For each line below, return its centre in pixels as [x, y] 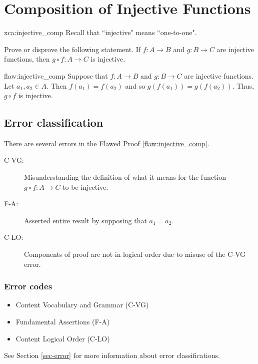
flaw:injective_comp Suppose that [56, 75]
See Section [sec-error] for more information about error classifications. [112, 355]
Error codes [28, 286]
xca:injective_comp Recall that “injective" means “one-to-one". [100, 32]
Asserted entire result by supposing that [85, 220]
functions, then [27, 59]
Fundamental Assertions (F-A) [63, 322]
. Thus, [243, 85]
